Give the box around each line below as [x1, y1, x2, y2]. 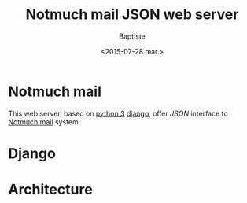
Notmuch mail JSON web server [25, 6, 239, 24]
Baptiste [119, 31, 146, 41]
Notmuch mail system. [8, 116, 81, 127]
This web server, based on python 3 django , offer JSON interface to [8, 109, 228, 118]
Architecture [8, 181, 93, 198]
